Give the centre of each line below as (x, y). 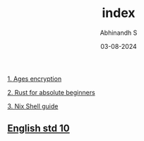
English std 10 (38, 129)
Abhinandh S (119, 33)
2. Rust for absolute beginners (51, 92)
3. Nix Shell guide (33, 106)
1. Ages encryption (35, 79)
